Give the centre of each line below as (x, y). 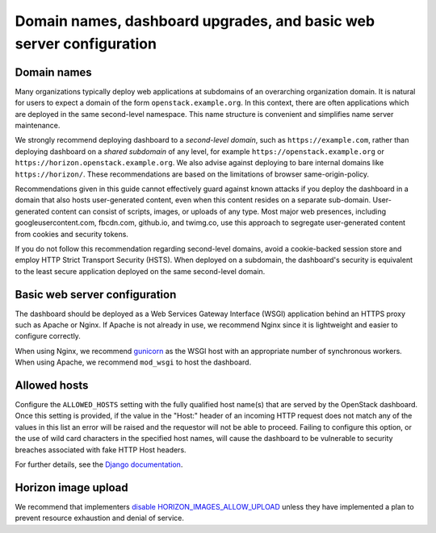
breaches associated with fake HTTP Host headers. (101, 450)
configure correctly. (48, 336)
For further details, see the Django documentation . (99, 464)
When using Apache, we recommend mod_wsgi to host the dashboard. (133, 362)
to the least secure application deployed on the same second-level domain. (140, 271)
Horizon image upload (71, 487)
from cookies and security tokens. (72, 234)
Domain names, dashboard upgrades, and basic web (195, 21)
